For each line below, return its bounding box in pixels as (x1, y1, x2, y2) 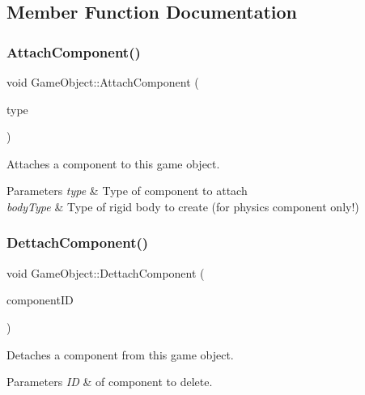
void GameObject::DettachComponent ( (6, 264, 205, 281)
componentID (6, 291, 74, 308)
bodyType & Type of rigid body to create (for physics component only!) (6, 197, 359, 214)
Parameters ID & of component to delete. (6, 373, 213, 390)
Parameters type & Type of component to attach (6, 182, 248, 199)
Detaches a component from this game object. (6, 346, 234, 363)
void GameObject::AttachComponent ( (6, 74, 199, 90)
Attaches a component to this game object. (6, 155, 220, 172)
